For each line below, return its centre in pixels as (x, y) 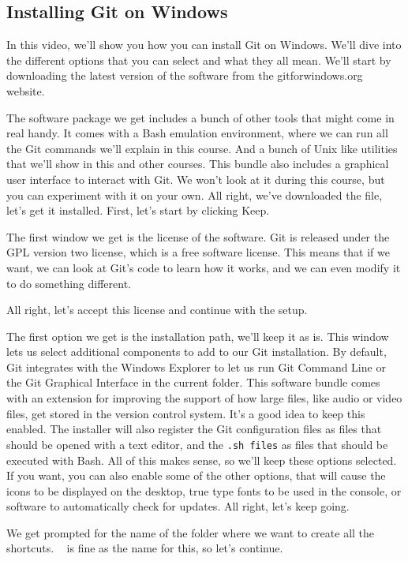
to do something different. (69, 283)
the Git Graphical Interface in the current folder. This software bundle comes (193, 382)
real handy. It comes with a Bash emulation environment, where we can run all (197, 133)
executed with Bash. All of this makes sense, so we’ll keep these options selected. (202, 460)
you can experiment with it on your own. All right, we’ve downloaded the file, (195, 194)
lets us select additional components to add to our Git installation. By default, (197, 352)
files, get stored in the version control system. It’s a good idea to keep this (186, 413)
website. (26, 90)
